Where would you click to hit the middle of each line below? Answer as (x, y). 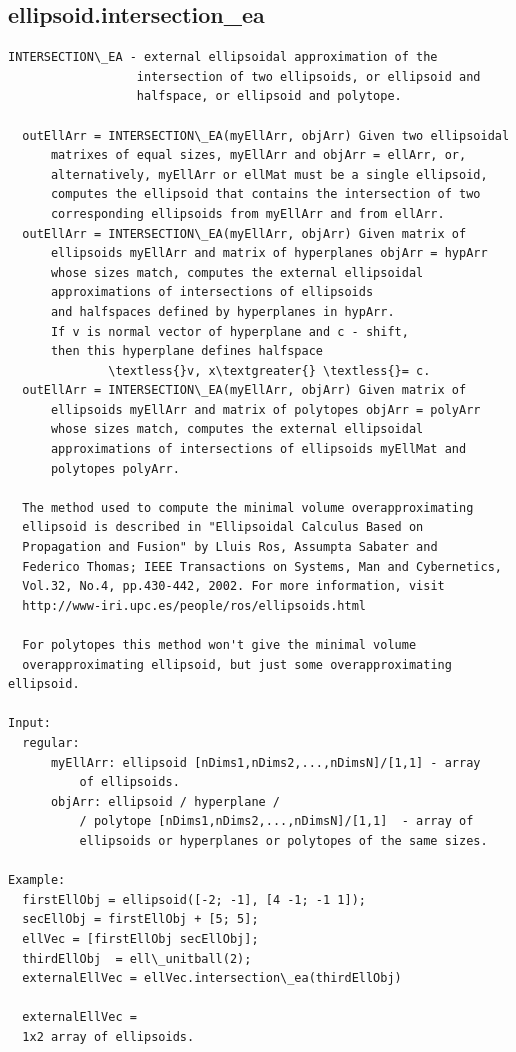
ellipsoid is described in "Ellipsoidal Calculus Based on (223, 527)
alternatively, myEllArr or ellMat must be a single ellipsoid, (269, 174)
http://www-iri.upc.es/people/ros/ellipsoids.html (194, 605)
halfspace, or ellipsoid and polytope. (269, 96)
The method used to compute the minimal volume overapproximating (248, 507)
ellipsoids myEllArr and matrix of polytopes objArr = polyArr (265, 409)
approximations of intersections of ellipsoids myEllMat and (258, 449)
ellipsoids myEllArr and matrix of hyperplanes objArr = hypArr (269, 253)
